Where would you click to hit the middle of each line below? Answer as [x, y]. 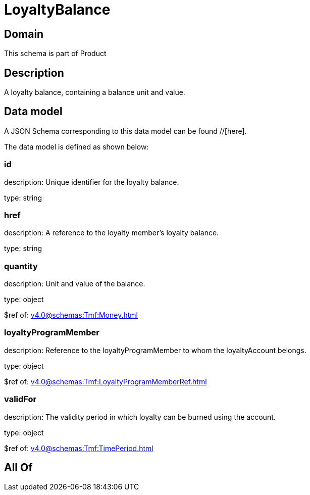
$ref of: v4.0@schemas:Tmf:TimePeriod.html [79, 448]
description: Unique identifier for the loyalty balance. [92, 182]
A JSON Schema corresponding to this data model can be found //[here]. [125, 131]
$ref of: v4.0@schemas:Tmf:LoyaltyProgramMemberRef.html [106, 381]
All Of [18, 468]
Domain [24, 34]
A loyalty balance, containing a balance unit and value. [95, 92]
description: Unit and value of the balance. [75, 284]
